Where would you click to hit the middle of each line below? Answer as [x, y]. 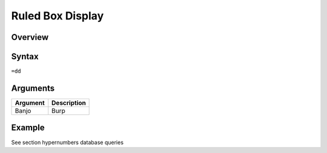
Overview [30, 37]
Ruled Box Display [58, 16]
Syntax [25, 57]
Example [28, 128]
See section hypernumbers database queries [68, 142]
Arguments [33, 88]
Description [69, 103]
